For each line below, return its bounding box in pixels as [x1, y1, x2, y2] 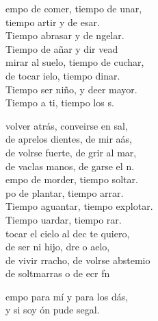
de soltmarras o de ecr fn [5, 266, 110, 281]
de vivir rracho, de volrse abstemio [5, 252, 150, 267]
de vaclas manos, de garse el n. [5, 158, 135, 173]
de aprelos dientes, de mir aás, [5, 132, 133, 146]
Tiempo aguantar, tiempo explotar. [5, 199, 153, 213]
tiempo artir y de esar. [5, 14, 100, 29]
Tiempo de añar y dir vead [5, 41, 118, 56]
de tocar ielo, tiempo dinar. [5, 68, 120, 82]
